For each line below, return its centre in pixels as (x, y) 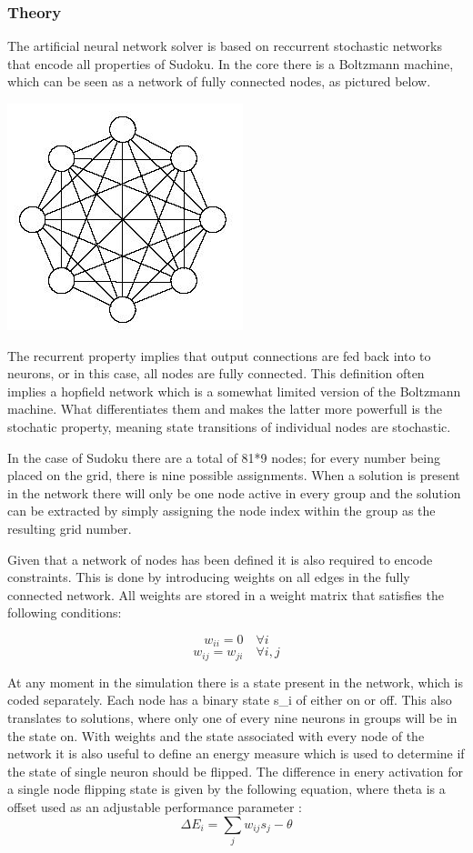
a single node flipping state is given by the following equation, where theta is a (226, 789)
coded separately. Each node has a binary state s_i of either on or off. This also (230, 700)
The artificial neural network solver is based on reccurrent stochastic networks (225, 46)
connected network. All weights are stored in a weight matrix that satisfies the (226, 594)
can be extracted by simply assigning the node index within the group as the (221, 511)
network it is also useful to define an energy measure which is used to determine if (236, 753)
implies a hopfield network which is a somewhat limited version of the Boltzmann (234, 391)
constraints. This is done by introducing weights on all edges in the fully (209, 577)
